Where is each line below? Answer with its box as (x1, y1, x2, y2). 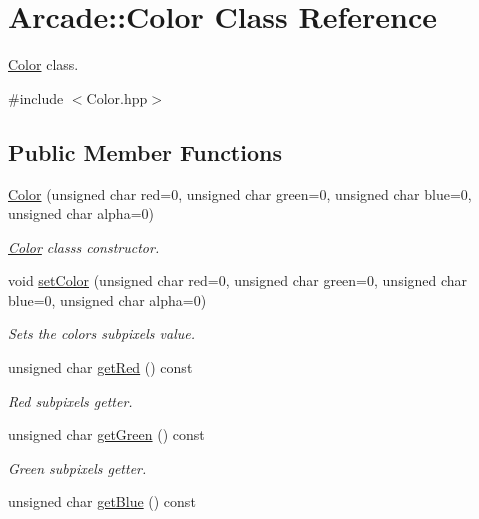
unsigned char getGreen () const (8, 424, 205, 445)
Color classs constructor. (8, 236, 160, 257)
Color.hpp (86, 87, 148, 108)
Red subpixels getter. (8, 390, 133, 411)
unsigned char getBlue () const (8, 491, 196, 512)
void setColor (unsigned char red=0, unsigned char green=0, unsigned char (8, 270, 468, 291)
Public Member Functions (8, 136, 282, 167)
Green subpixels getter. (8, 457, 147, 478)
